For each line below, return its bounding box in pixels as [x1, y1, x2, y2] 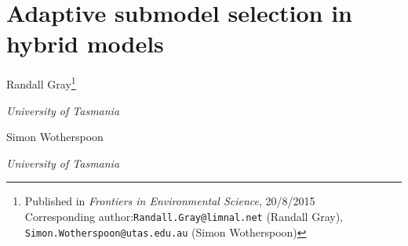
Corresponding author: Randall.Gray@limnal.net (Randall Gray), [24, 208, 343, 224]
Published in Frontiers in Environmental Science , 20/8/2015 [24, 193, 315, 209]
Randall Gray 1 [6, 74, 76, 92]
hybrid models [6, 27, 164, 60]
